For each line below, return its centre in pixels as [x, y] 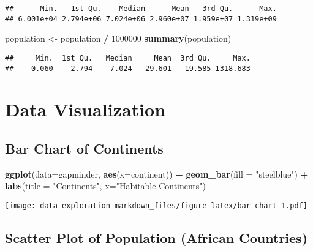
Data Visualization [85, 109]
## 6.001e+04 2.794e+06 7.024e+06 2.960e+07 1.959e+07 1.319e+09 [141, 19]
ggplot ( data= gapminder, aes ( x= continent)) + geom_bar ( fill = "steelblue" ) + [157, 174]
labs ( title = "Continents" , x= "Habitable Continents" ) [106, 186]
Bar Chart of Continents [84, 148]
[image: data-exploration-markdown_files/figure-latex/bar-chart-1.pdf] [156, 205]
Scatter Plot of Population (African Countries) [156, 238]
